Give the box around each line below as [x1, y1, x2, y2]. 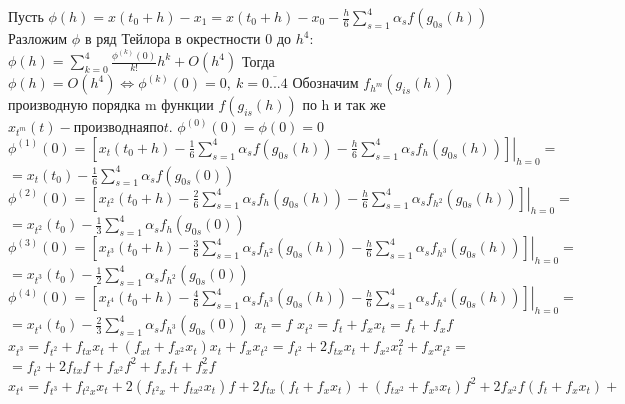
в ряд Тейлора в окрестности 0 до [84, 28, 292, 48]
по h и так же [302, 94, 386, 115]
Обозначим [292, 72, 359, 93]
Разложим [8, 28, 68, 48]
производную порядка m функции [8, 94, 214, 115]
